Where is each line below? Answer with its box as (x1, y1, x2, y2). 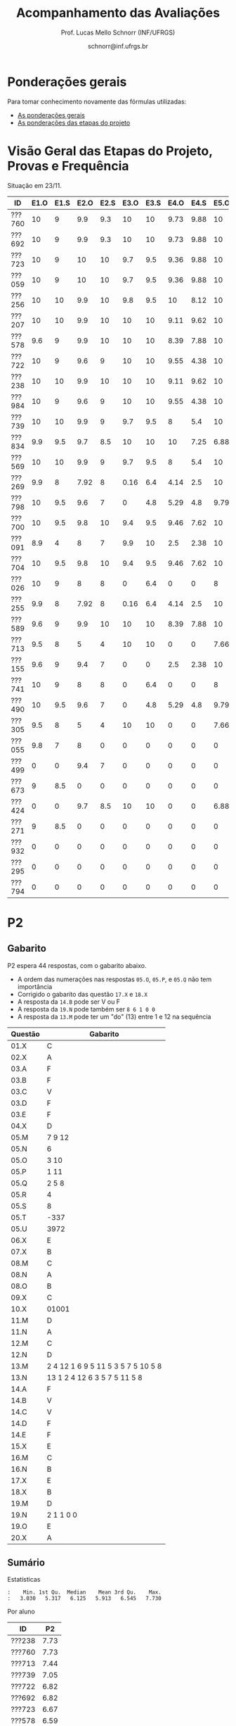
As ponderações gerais (17, 111, 86, 119)
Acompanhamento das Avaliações (16, 5, 220, 21)
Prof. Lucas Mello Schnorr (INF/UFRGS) (60, 28, 176, 37)
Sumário (7, 1557, 46, 1569)
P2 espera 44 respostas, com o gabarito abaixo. (7, 961, 147, 969)
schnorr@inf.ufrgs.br (87, 42, 149, 50)
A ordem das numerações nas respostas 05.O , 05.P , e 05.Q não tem (17, 975, 212, 983)
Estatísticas (7, 1575, 41, 1584)
